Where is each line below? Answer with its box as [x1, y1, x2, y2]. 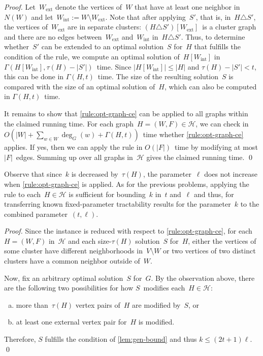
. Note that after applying [105, 11, 186, 22]
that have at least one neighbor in [135, 2, 240, 12]
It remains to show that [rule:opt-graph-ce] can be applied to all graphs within [4, 108, 248, 118]
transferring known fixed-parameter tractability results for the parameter [4, 199, 231, 209]
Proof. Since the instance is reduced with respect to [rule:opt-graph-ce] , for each [4, 225, 252, 236]
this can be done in [4, 71, 64, 82]
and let [31, 11, 53, 22]
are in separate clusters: [68, 21, 142, 32]
